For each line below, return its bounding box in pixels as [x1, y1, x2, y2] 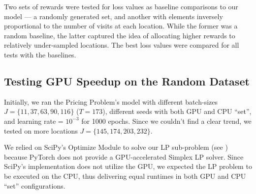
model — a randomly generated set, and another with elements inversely [4, 11, 223, 21]
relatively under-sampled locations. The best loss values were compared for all [4, 40, 239, 50]
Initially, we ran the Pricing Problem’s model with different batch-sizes [4, 96, 218, 107]
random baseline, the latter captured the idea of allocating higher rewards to [4, 30, 235, 40]
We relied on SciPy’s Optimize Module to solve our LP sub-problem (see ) [4, 142, 228, 152]
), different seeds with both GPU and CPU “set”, [102, 106, 252, 116]
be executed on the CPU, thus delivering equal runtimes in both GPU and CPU [4, 170, 246, 181]
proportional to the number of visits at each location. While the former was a [4, 21, 238, 31]
